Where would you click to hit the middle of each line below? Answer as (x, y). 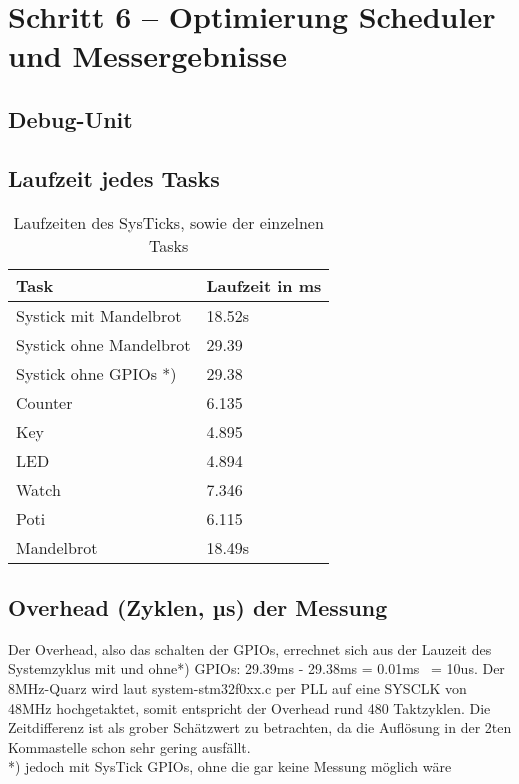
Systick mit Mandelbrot (99, 315)
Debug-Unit (70, 118)
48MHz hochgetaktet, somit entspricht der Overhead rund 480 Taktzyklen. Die (249, 707)
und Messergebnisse (147, 55)
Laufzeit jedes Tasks (114, 177)
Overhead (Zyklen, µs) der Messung (198, 606)
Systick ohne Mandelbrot (103, 344)
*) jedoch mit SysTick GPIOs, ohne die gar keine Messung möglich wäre (230, 766)
